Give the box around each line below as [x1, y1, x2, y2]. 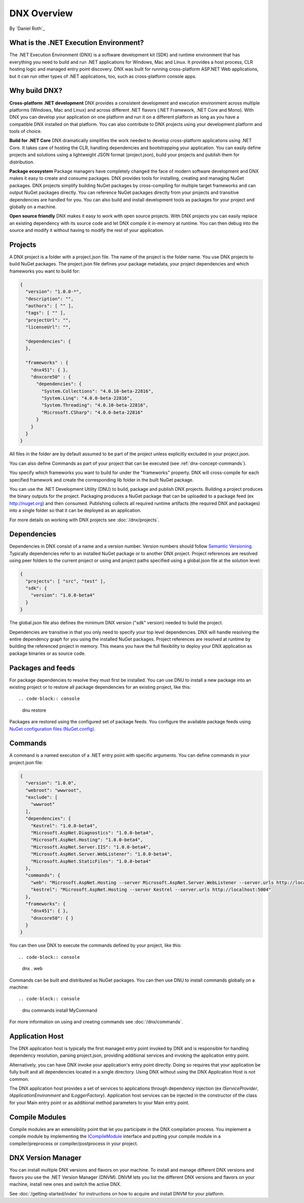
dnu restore [22, 707, 47, 713]
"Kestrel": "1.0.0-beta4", [30, 823, 98, 828]
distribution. [9, 159, 35, 165]
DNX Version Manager [9, 1154, 82, 1162]
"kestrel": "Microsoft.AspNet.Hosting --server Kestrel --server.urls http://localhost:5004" [30, 887, 271, 893]
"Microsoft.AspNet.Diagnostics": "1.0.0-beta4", [30, 830, 154, 836]
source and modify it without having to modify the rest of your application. [9, 227, 165, 233]
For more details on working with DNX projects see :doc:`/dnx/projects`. [9, 517, 160, 523]
